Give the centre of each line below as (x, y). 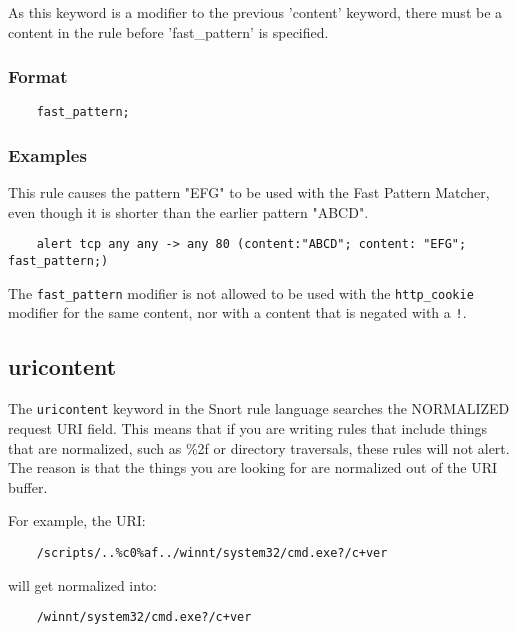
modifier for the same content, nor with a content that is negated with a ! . (237, 312)
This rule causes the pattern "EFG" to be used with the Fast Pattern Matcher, (249, 192)
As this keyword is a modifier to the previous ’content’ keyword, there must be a (255, 12)
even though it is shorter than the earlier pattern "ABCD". (188, 211)
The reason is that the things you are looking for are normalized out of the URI (253, 467)
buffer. (28, 486)
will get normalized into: (82, 584)
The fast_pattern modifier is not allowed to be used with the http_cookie (241, 292)
